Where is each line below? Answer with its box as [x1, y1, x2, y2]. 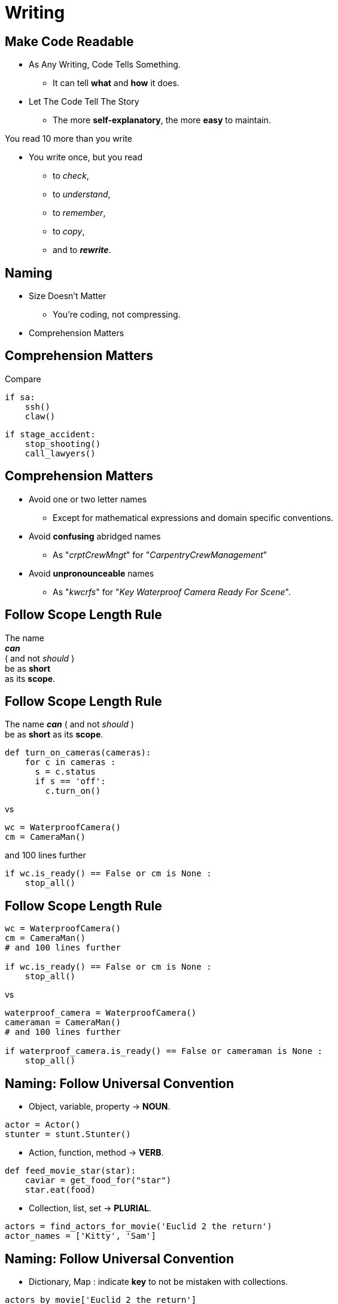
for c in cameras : [25, 757, 116, 767]
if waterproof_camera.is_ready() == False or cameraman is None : [5, 1046, 323, 1056]
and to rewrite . [53, 245, 111, 255]
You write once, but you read [29, 152, 142, 163]
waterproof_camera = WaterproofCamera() [5, 1008, 197, 1018]
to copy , [53, 226, 85, 237]
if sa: [5, 392, 35, 402]
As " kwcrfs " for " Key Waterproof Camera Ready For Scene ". [53, 586, 291, 597]
